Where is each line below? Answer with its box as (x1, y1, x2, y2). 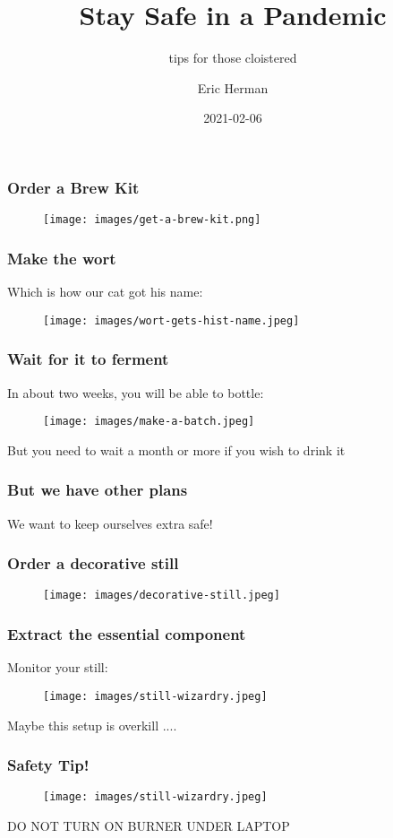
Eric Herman (197, 78, 269, 97)
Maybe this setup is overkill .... (7, 715, 177, 734)
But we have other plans (7, 479, 188, 501)
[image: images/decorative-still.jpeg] (43, 589, 280, 602)
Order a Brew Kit (7, 176, 140, 198)
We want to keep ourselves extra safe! (7, 514, 213, 532)
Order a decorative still (7, 552, 179, 575)
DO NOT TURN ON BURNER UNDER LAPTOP (7, 816, 290, 835)
